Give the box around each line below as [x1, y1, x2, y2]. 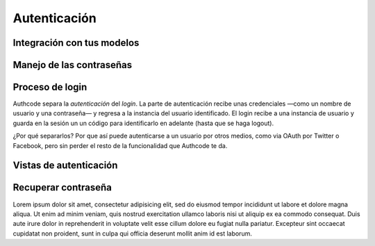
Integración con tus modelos [12, 37, 140, 49]
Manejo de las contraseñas [12, 59, 132, 71]
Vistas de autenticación [12, 160, 118, 172]
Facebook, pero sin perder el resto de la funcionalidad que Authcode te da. [12, 141, 228, 149]
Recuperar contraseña [12, 181, 112, 194]
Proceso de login [12, 81, 87, 93]
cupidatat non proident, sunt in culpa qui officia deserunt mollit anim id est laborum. [12, 229, 253, 238]
